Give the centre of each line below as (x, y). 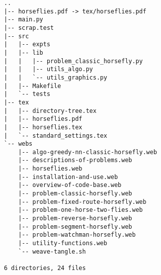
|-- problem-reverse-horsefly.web (75, 219)
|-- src (17, 36)
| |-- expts (27, 45)
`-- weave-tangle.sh (52, 251)
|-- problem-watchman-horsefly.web (77, 235)
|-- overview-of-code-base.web (70, 185)
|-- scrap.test (29, 28)
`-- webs (18, 144)
